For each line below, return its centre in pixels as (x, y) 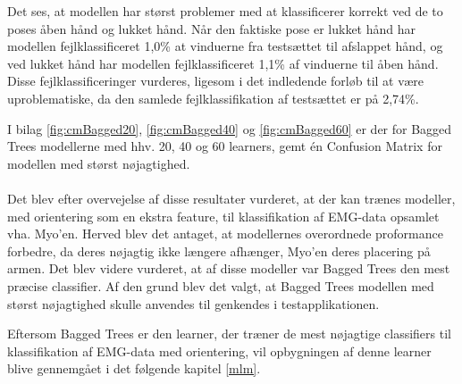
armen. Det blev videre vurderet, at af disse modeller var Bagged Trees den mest (229, 268)
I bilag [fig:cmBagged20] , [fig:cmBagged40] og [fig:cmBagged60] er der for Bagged (230, 128)
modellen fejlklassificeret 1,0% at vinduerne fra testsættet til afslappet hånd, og (225, 46)
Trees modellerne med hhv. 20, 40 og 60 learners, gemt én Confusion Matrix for (225, 146)
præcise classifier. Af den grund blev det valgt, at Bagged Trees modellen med (221, 285)
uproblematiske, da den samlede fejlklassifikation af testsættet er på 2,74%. (213, 98)
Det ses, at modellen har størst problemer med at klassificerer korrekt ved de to (225, 11)
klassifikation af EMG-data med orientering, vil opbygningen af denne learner (219, 351)
